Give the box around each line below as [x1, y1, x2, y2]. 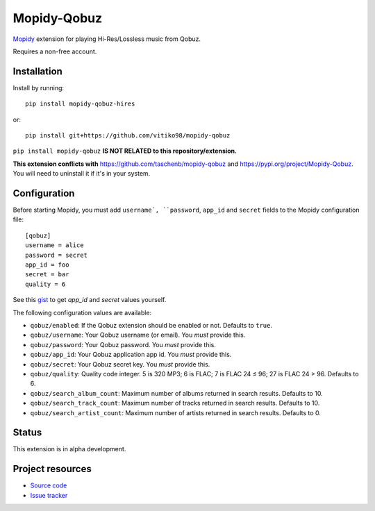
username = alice [25, 242, 84, 249]
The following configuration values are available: [12, 308, 152, 317]
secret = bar [25, 271, 69, 278]
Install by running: [12, 83, 65, 92]
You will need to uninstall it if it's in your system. [12, 169, 151, 178]
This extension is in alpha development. [12, 445, 126, 453]
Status [12, 427, 42, 439]
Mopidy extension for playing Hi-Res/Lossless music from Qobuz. [12, 35, 201, 43]
